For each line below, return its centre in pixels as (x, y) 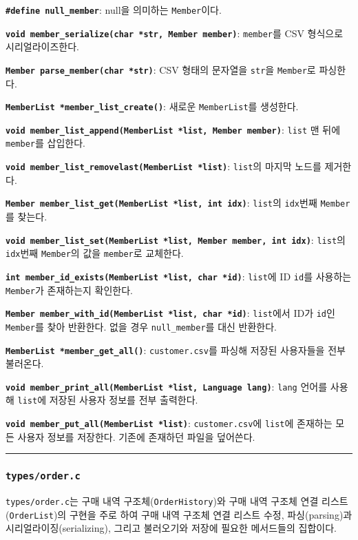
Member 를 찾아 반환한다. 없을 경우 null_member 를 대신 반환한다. (141, 326)
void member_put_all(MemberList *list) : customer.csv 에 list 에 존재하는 (169, 423)
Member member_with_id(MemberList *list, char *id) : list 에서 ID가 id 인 (170, 313)
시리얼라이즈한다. (42, 46)
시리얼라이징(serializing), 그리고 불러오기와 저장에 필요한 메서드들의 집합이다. (171, 528)
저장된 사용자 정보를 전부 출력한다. (124, 400)
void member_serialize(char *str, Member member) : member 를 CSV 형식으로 (175, 33)
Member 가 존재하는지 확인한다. (69, 290)
